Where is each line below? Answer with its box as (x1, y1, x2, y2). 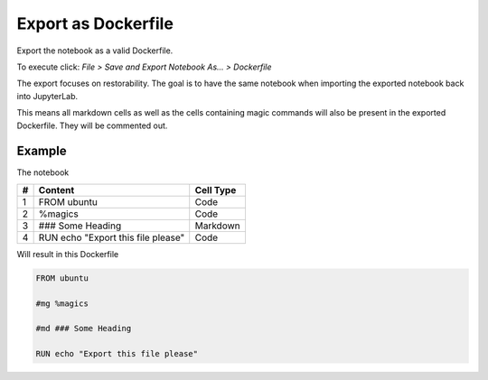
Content (38, 183, 75, 196)
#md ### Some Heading (35, 323, 132, 334)
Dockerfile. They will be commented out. (16, 120, 168, 131)
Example (16, 144, 67, 159)
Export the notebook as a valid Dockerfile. (16, 45, 174, 56)
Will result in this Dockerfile (16, 248, 119, 259)
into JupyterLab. (16, 90, 79, 101)
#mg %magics (35, 298, 89, 309)
